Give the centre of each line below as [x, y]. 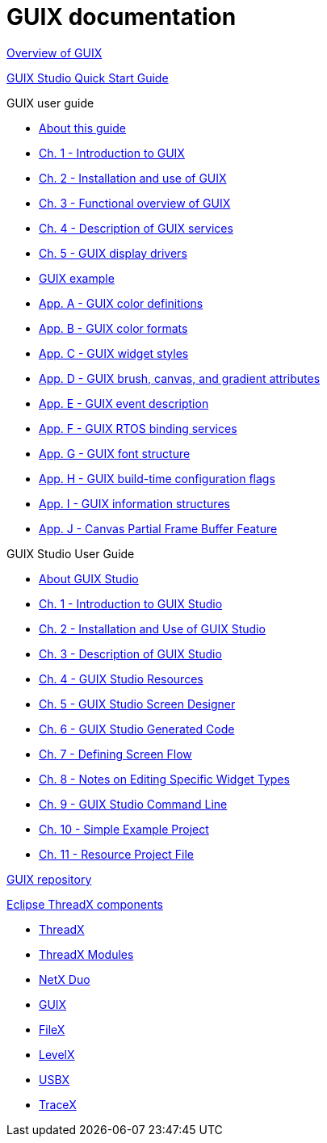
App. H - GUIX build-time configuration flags [157, 478]
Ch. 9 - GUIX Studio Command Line [133, 804]
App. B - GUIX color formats [113, 328]
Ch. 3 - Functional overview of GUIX [135, 203]
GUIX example [77, 278]
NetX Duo [65, 979]
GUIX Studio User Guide [71, 553]
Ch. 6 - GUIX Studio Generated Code [137, 729]
